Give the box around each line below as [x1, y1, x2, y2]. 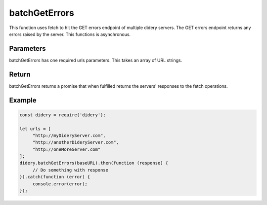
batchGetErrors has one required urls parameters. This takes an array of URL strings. [9, 57, 182, 63]
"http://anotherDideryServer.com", [32, 139, 119, 145]
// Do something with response [32, 167, 109, 172]
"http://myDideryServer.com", [32, 133, 106, 138]
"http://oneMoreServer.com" [32, 146, 101, 152]
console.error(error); [32, 181, 88, 187]
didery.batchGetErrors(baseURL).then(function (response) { [19, 160, 169, 166]
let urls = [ [19, 126, 51, 132]
